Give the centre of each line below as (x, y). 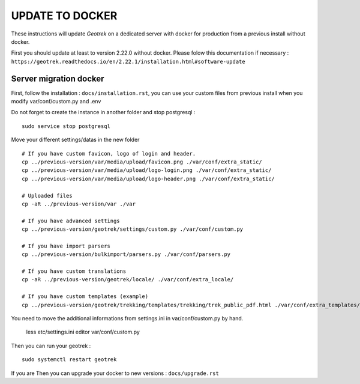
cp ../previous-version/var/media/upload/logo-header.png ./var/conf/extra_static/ (148, 178)
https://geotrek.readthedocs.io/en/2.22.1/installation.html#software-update (128, 61)
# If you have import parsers (66, 246)
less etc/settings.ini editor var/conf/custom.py (83, 332)
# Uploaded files (47, 196)
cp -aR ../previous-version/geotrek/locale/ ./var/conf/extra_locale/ (128, 280)
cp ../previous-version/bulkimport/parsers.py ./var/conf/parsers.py (126, 254)
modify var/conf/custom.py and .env (56, 102)
